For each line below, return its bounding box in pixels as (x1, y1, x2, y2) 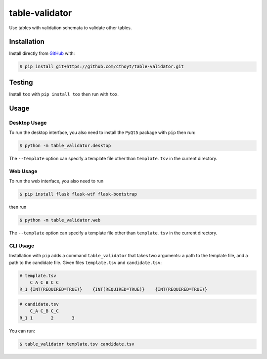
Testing (9, 78, 33, 87)
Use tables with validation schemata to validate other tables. (9, 25, 132, 31)
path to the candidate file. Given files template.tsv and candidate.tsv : (9, 260, 162, 266)
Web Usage (9, 168, 38, 175)
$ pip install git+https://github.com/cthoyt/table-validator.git (19, 64, 184, 69)
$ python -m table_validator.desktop (19, 143, 111, 148)
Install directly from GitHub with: (9, 50, 75, 56)
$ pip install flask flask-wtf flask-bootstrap (19, 191, 137, 197)
